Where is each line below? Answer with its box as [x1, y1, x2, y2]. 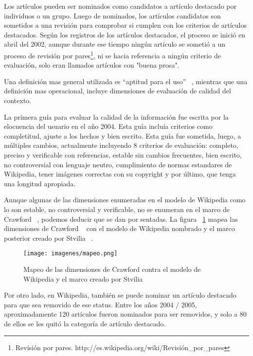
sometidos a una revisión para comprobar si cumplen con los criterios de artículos [4, 20, 247, 30]
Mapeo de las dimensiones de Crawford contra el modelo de [23, 264, 201, 274]
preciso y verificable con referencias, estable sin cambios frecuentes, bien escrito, [4, 149, 242, 160]
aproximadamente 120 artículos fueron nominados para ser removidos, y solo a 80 [4, 309, 247, 319]
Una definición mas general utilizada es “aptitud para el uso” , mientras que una [4, 76, 248, 86]
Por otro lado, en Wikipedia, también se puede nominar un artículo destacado [4, 290, 236, 300]
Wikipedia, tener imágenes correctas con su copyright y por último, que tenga [4, 169, 236, 179]
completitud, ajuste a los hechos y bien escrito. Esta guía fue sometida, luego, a [4, 130, 241, 141]
